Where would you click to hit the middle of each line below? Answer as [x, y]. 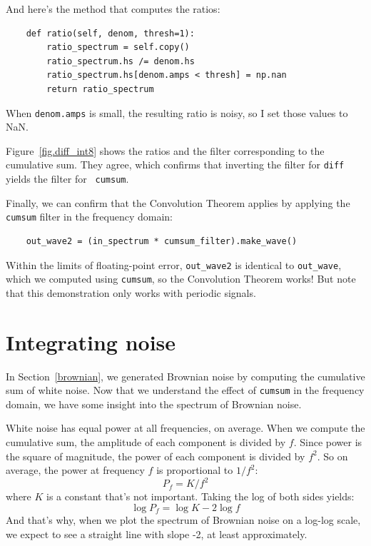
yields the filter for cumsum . [67, 179]
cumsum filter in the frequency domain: [89, 217]
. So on [332, 456]
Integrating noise [91, 342]
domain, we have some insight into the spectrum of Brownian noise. [154, 404]
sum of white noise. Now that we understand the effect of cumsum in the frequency [185, 390]
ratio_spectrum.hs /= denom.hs [121, 61]
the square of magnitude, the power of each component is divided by [156, 456]
